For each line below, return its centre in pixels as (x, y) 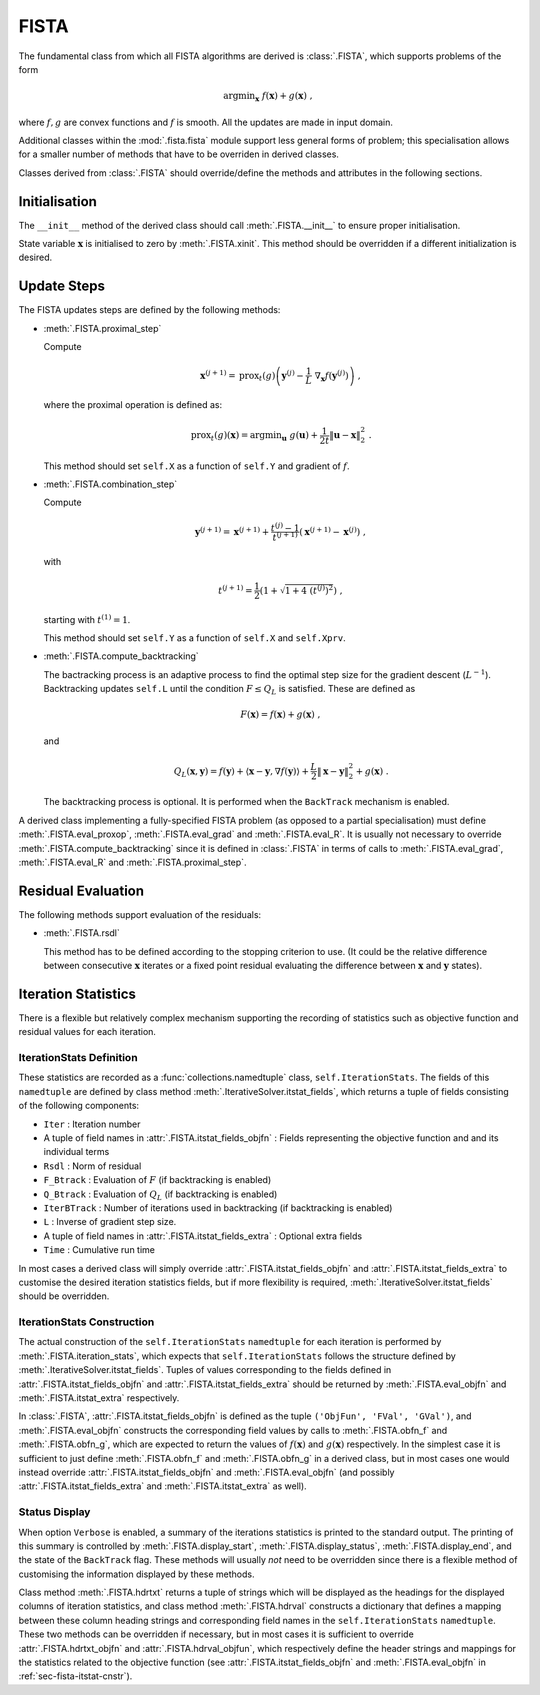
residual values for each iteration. (87, 1032)
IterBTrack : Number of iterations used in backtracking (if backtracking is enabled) (218, 1208)
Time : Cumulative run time (99, 1250)
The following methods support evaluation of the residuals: (140, 914)
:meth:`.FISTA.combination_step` (110, 484)
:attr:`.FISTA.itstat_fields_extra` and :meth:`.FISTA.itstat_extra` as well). (162, 1486)
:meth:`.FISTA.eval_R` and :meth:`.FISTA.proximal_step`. (132, 862)
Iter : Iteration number (92, 1124)
